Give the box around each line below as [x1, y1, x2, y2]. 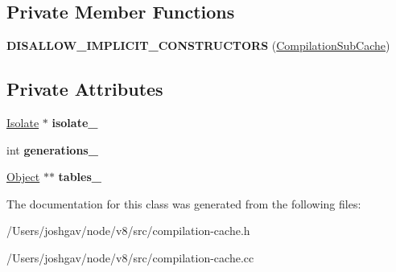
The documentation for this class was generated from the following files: [6, 195, 361, 212]
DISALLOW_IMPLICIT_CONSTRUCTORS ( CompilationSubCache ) [6, 37, 390, 54]
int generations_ [6, 141, 98, 158]
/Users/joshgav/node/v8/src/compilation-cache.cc [6, 249, 254, 266]
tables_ [58, 168, 101, 185]
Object [6, 168, 40, 185]
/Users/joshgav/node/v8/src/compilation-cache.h [6, 222, 250, 239]
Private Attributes [6, 76, 163, 101]
